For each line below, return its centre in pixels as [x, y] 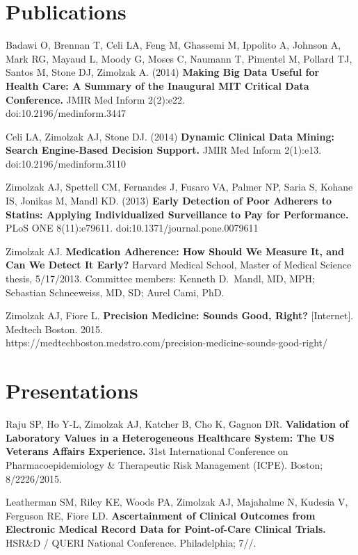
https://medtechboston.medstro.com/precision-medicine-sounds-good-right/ [166, 343]
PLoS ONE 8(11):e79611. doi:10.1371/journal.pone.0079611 [132, 228]
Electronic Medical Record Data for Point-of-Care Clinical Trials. [166, 529]
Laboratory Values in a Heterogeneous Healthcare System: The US [170, 437]
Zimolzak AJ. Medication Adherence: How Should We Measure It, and [175, 251]
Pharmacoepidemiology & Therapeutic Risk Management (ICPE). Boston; [164, 464]
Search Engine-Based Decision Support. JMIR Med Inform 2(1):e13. [164, 150]
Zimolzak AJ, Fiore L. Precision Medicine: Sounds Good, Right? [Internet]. [180, 315]
